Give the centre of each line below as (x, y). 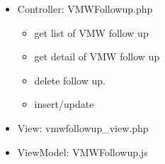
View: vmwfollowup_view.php (83, 127)
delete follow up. (70, 80)
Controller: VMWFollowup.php (85, 9)
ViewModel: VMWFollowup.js (82, 152)
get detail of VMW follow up (97, 56)
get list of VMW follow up (91, 32)
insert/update (64, 104)
